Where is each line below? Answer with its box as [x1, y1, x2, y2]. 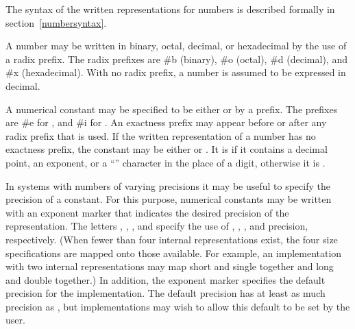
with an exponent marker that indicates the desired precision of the [5, 205, 289, 219]
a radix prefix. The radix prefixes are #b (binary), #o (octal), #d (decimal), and [5, 51, 347, 66]
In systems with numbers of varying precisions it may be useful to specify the [5, 178, 330, 193]
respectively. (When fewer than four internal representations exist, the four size [5, 232, 338, 246]
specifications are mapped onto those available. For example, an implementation [5, 245, 342, 260]
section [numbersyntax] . [5, 15, 107, 29]
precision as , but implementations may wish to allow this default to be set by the [5, 299, 350, 313]
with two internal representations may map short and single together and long [5, 259, 334, 273]
